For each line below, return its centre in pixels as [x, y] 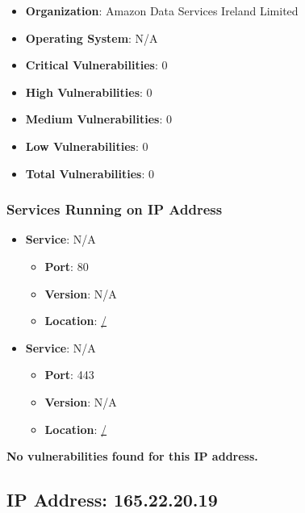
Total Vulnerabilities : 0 [90, 173]
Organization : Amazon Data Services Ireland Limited [162, 10]
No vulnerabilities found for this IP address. [132, 456]
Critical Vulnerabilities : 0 [96, 65]
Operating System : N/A [92, 38]
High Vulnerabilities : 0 [89, 92]
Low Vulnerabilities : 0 [87, 146]
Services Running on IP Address [115, 209]
